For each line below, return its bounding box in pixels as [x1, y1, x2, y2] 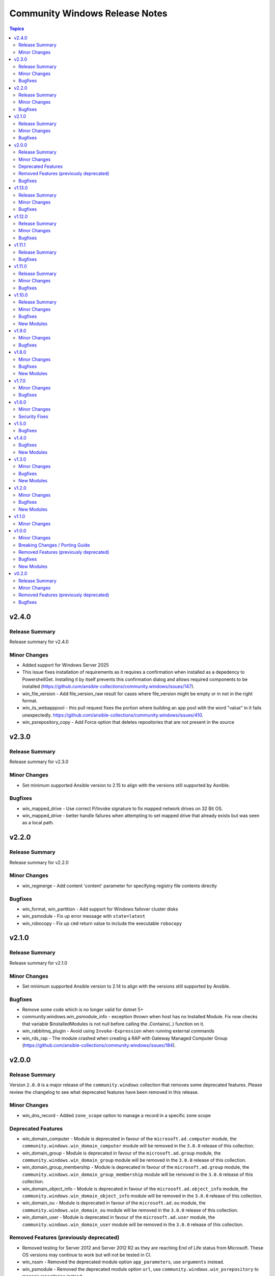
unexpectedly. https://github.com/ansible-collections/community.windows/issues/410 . [22, 712, 204, 718]
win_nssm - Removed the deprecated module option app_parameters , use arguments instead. [22, 1259, 225, 1265]
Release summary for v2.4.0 [9, 639, 69, 645]
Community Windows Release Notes [9, 8, 168, 19]
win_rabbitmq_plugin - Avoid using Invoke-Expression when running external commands [22, 1028, 215, 1034]
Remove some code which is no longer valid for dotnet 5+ [22, 1007, 144, 1013]
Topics [9, 26, 24, 32]
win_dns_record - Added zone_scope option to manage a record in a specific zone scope [22, 1112, 211, 1118]
